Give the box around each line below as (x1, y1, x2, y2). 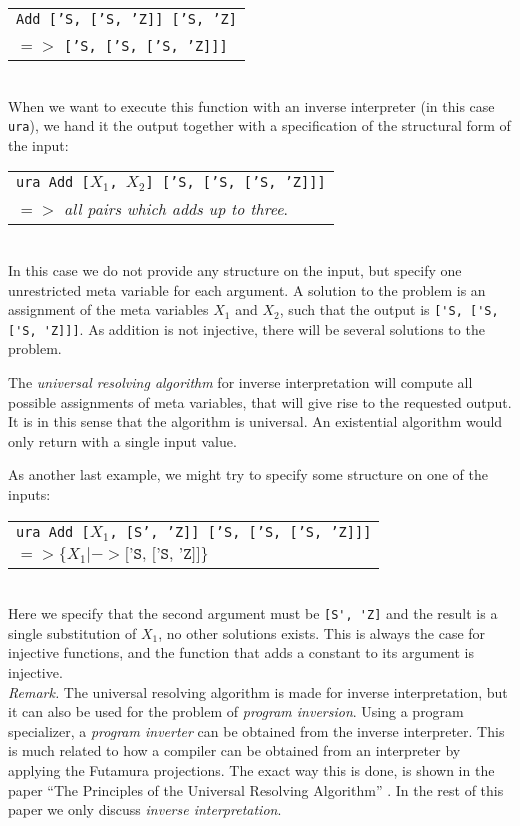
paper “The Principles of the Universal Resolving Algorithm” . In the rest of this (8, 779, 504, 800)
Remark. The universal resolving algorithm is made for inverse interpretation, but (8, 681, 508, 702)
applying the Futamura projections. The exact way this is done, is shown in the (8, 759, 495, 780)
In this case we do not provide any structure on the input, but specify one (8, 259, 462, 280)
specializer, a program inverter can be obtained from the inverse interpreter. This (8, 720, 505, 741)
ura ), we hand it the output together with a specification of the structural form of (8, 115, 511, 136)
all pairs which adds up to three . (63, 197, 289, 221)
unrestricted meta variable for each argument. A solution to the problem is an (8, 279, 486, 300)
